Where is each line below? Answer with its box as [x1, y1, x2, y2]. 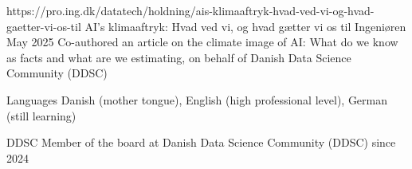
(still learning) [6, 107, 77, 124]
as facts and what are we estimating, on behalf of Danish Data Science [6, 49, 351, 65]
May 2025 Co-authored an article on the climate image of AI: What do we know [6, 33, 398, 50]
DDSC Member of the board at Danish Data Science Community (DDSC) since [6, 134, 396, 151]
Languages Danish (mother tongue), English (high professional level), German [6, 91, 388, 108]
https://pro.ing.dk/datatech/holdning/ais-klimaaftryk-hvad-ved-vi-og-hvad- [6, 2, 375, 18]
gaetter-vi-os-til [6, 18, 81, 34]
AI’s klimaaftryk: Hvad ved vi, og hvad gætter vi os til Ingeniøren [84, 18, 406, 34]
